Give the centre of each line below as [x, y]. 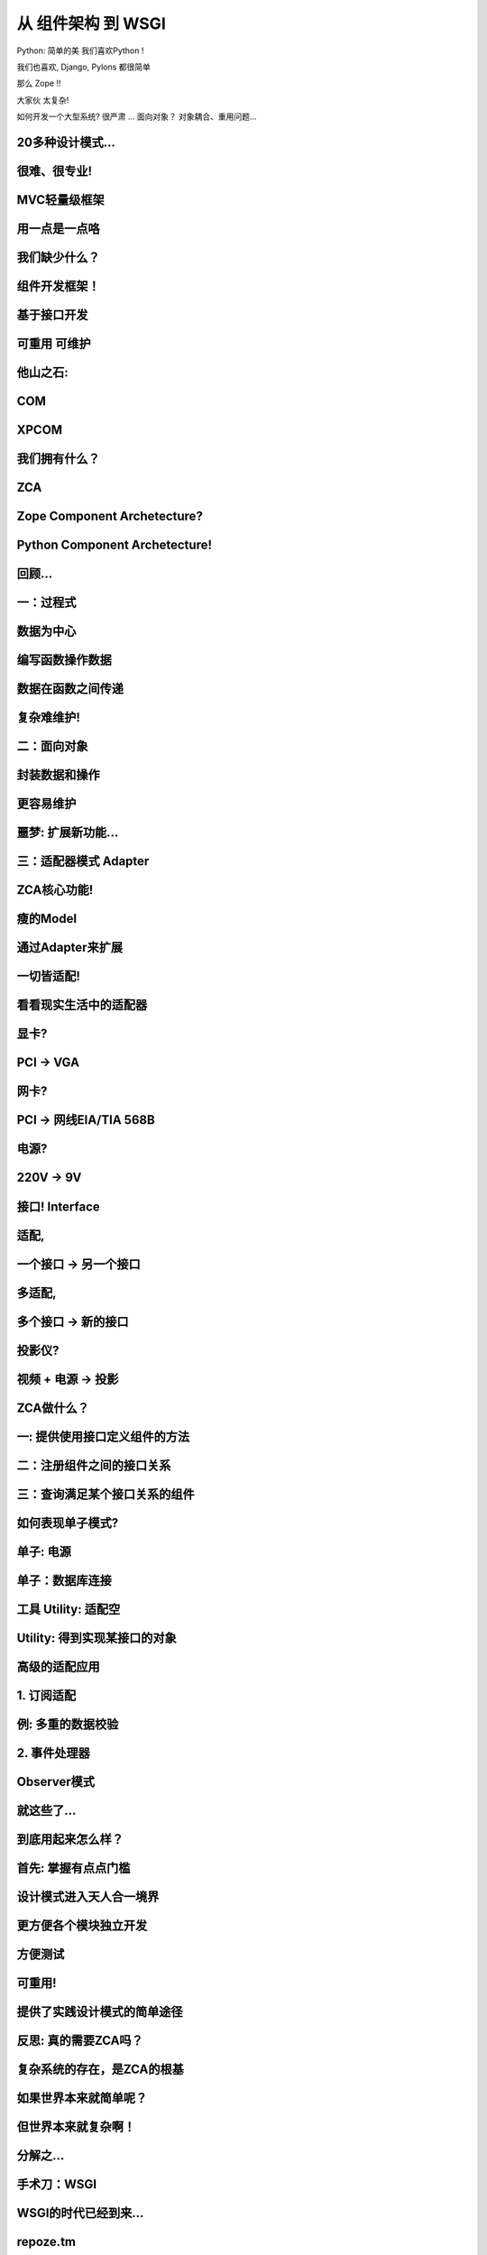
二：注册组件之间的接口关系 [94, 1465]
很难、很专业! [55, 171]
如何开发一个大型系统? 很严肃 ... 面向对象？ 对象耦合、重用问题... [137, 116]
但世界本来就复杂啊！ [76, 2127]
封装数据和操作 [58, 775]
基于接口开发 [52, 315]
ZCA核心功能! [55, 890]
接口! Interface [58, 1206]
